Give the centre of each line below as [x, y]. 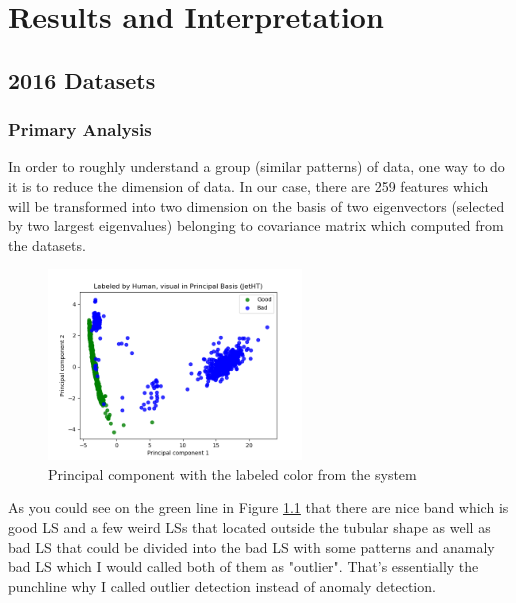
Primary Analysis [80, 129]
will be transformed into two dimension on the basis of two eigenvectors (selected [256, 205]
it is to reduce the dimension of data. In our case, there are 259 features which [248, 185]
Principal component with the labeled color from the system [232, 473]
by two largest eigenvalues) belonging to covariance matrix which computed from [256, 225]
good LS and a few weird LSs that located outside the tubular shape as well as [249, 526]
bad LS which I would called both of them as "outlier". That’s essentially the [243, 566]
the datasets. [47, 244]
